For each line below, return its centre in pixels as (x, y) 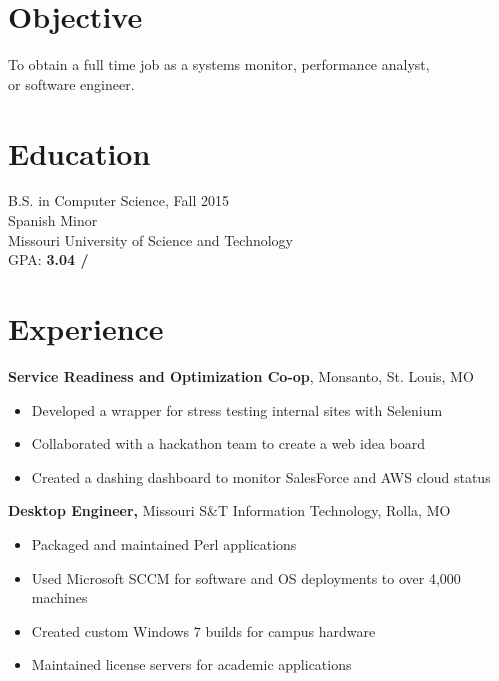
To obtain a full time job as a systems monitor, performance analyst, (219, 64)
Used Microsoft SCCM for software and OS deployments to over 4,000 (246, 577)
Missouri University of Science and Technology (150, 239)
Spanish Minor (53, 220)
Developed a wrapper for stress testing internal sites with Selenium (237, 409)
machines (59, 597)
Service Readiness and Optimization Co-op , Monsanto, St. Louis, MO (241, 375)
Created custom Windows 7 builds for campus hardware (203, 630)
